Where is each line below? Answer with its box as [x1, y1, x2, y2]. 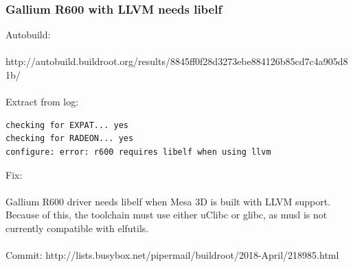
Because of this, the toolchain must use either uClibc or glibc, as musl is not [5, 207, 328, 222]
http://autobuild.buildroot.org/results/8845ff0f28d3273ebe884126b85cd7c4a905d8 [5, 54, 348, 68]
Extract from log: [5, 94, 79, 109]
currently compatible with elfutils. [5, 220, 149, 235]
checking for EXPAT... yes [5, 120, 128, 130]
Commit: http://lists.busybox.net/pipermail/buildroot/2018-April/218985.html [5, 248, 339, 262]
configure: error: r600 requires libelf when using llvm [5, 147, 271, 157]
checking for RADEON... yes [5, 133, 134, 144]
